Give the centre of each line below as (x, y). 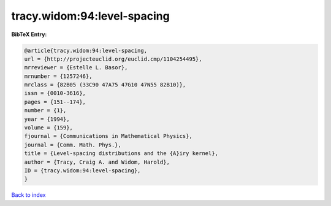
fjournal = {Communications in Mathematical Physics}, (108, 136)
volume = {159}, (49, 128)
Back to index (29, 195)
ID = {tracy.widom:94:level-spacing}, (82, 171)
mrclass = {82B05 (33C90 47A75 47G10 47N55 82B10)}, (105, 85)
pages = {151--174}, (55, 102)
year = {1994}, (47, 119)
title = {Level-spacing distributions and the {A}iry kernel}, (121, 154)
